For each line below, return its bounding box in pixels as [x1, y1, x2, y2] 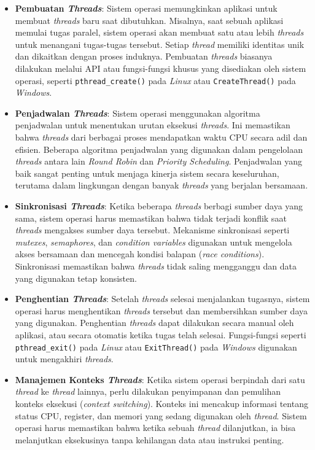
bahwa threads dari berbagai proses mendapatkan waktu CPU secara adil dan [15, 131, 308, 143]
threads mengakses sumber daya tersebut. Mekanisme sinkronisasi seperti [15, 223, 290, 236]
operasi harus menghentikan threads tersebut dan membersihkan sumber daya [15, 304, 308, 317]
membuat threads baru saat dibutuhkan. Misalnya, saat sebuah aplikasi [15, 14, 284, 26]
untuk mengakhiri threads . [15, 352, 114, 365]
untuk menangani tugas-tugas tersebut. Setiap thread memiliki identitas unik [15, 37, 305, 50]
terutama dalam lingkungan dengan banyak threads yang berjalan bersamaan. [15, 179, 308, 192]
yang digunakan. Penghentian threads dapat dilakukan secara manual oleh [15, 316, 294, 329]
